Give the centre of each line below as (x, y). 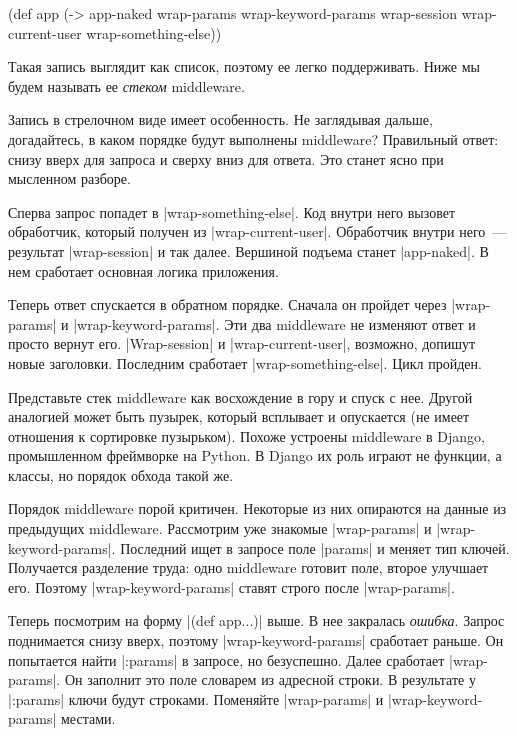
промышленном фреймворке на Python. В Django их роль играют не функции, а (255, 455)
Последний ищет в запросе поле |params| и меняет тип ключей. (315, 547)
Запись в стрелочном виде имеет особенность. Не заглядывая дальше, (220, 119)
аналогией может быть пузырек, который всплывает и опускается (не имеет (239, 416)
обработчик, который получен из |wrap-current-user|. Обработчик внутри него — (257, 231)
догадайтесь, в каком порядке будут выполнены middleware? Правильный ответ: (253, 138)
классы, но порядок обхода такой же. (121, 474)
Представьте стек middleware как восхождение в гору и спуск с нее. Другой (240, 396)
